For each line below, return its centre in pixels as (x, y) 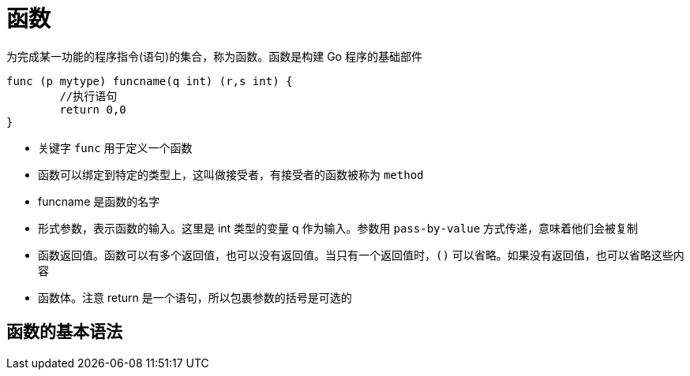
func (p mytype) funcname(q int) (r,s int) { (150, 81)
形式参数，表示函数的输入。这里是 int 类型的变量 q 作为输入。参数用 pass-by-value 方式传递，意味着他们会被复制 (338, 228)
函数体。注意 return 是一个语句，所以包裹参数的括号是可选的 (195, 297)
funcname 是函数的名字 (99, 201)
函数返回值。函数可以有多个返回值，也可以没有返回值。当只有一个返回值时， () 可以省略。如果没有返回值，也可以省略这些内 (361, 255)
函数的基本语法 (64, 332)
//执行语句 (88, 96)
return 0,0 (93, 109)
